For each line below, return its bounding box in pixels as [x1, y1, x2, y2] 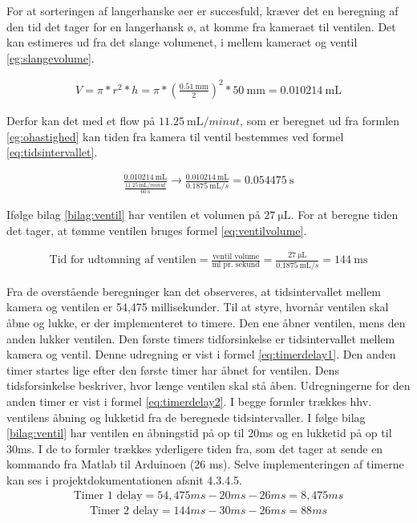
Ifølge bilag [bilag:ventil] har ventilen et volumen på [6, 205, 261, 222]
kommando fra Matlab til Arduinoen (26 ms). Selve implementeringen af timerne [6, 456, 404, 472]
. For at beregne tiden [290, 205, 399, 222]
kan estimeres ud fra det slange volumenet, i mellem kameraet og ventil [6, 34, 358, 51]
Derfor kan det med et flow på [6, 111, 156, 128]
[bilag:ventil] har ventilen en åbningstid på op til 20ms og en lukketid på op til [6, 424, 392, 441]
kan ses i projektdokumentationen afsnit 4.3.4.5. [6, 471, 242, 488]
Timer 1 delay [73, 489, 143, 501]
